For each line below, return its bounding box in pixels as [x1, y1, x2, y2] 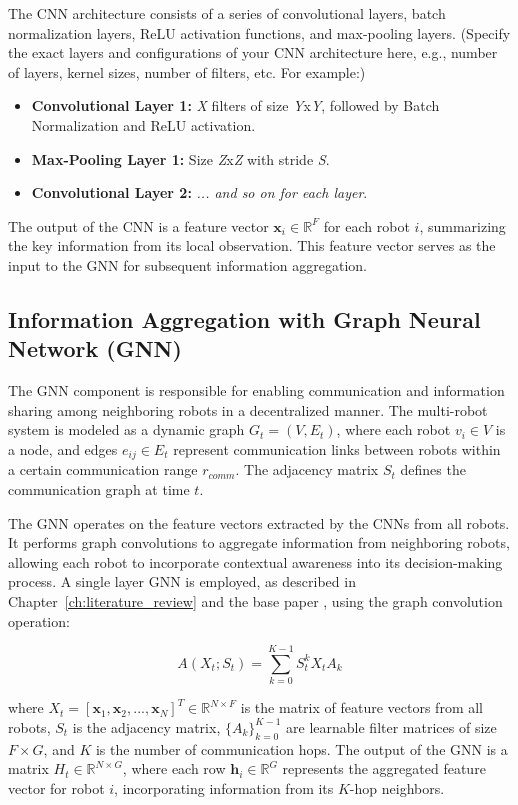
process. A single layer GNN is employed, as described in [8, 571, 356, 592]
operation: [8, 610, 70, 631]
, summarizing [419, 215, 506, 236]
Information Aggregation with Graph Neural [8, 303, 481, 334]
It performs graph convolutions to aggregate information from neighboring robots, [8, 532, 510, 553]
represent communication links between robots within [173, 438, 501, 459]
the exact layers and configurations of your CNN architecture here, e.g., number [8, 42, 498, 63]
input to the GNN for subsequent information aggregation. [8, 254, 367, 275]
